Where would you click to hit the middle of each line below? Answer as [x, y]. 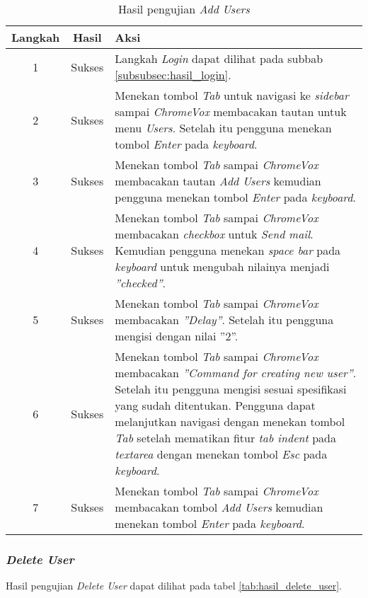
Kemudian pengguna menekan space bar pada [228, 250]
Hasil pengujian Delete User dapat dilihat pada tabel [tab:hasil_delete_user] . [174, 586]
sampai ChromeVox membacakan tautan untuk [231, 111]
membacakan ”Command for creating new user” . [236, 373]
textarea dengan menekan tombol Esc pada [221, 454]
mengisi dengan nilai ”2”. [177, 336]
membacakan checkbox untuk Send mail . [214, 234]
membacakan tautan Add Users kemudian [218, 181]
